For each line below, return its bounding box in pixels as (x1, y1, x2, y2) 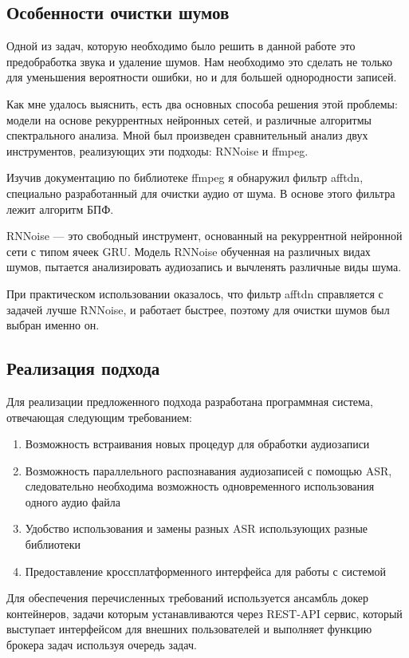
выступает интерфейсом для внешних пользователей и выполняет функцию (6, 621, 372, 637)
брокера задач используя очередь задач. (6, 636, 197, 653)
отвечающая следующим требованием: (6, 408, 192, 425)
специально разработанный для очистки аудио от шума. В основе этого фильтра (6, 184, 395, 201)
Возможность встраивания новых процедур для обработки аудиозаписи (25, 435, 370, 452)
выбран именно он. (6, 317, 100, 333)
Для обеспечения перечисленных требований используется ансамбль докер (6, 589, 369, 606)
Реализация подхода (6, 356, 160, 380)
